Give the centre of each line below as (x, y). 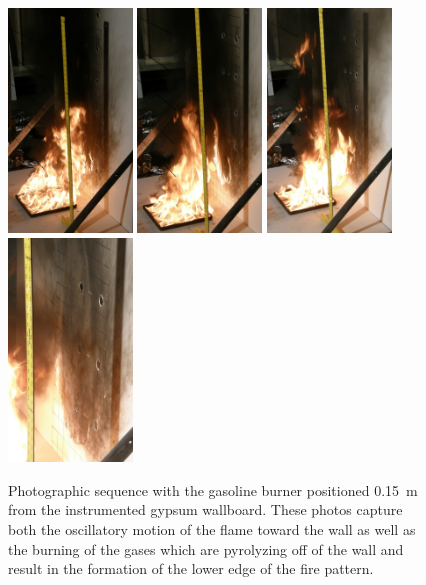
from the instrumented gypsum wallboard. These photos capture (205, 509)
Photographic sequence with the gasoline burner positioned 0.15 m (213, 489)
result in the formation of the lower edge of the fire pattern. (191, 568)
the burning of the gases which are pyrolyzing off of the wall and (206, 548)
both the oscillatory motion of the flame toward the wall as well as (212, 528)
